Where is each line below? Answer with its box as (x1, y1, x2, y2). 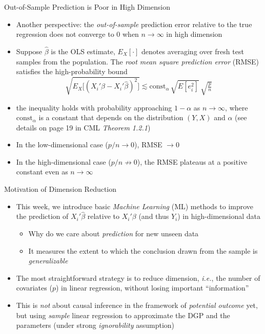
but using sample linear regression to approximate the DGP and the (16, 309, 230, 320)
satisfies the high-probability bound (16, 66, 128, 77)
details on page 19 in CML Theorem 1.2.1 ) (16, 122, 151, 132)
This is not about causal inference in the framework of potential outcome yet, (16, 300, 258, 310)
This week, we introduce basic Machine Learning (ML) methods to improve (16, 201, 254, 211)
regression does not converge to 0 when (16, 29, 139, 39)
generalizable (28, 255, 68, 266)
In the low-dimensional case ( (16, 139, 108, 150)
